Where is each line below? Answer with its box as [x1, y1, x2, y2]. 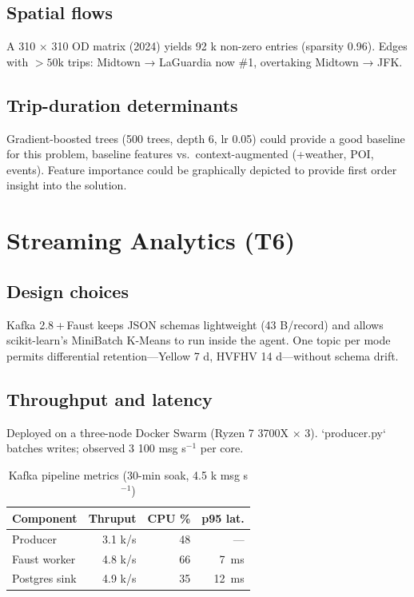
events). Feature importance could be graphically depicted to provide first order [6, 161, 397, 177]
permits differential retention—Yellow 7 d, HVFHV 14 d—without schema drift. [6, 347, 399, 364]
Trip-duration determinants [6, 92, 238, 117]
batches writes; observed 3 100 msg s [6, 440, 186, 456]
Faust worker [12, 550, 76, 567]
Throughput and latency [6, 386, 213, 411]
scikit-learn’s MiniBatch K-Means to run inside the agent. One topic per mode [6, 332, 391, 348]
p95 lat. [201, 509, 245, 526]
